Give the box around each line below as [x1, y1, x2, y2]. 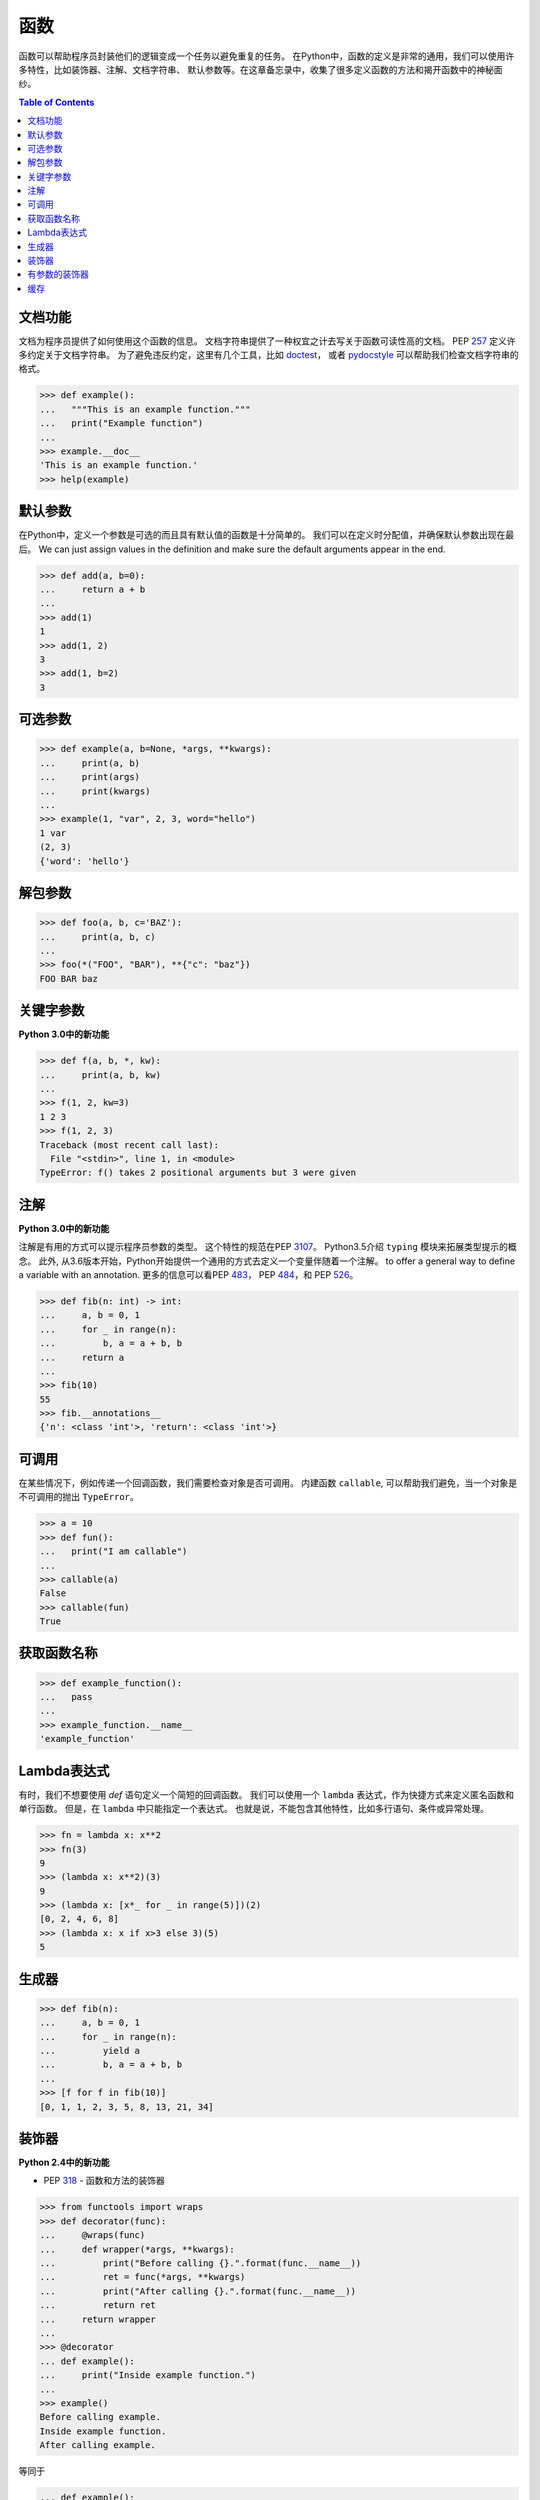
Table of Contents [18, 96, 95, 108]
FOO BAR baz [39, 973, 99, 984]
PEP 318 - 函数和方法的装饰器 [43, 2175, 165, 2187]
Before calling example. [39, 2411, 162, 2423]
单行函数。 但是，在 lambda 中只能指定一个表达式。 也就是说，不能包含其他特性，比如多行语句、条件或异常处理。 [18, 1803, 490, 1815]
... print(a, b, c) [39, 931, 157, 942]
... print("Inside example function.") [39, 2370, 257, 2381]
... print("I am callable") [39, 1546, 188, 1557]
